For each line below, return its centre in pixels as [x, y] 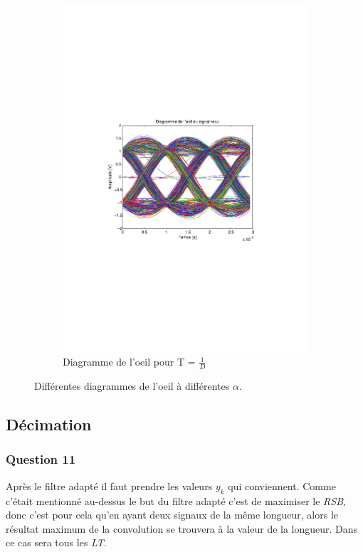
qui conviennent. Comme [282, 485]
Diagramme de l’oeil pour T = [129, 362]
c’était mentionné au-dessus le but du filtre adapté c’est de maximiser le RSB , [176, 500]
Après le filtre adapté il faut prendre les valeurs [109, 485]
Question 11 [41, 459]
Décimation [49, 424]
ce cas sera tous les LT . [56, 542]
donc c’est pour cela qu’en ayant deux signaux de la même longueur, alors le [172, 515]
